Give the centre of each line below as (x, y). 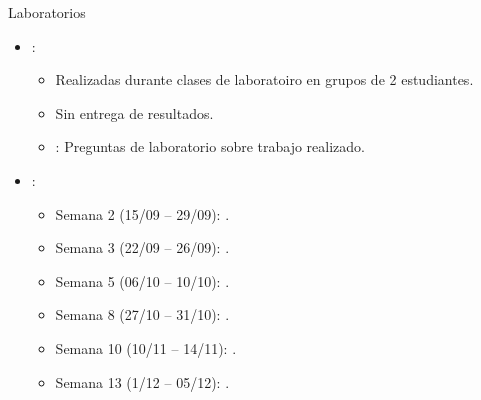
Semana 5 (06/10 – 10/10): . (142, 280)
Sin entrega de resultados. (134, 112)
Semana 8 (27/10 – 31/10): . (142, 314)
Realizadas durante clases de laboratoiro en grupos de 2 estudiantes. (264, 79)
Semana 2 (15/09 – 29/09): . (142, 213)
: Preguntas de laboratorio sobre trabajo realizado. (210, 146)
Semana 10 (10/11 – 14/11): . (146, 347)
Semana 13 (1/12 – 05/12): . (142, 381)
